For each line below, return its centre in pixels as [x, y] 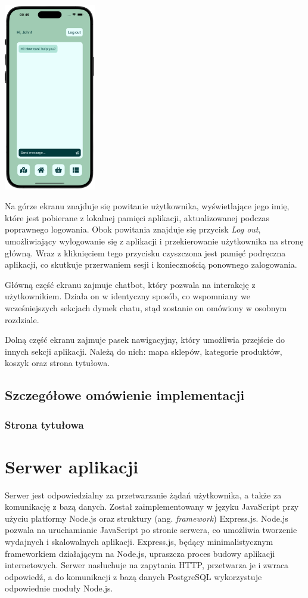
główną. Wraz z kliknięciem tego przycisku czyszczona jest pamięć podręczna [145, 252]
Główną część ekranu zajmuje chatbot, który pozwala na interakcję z [130, 284]
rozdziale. [22, 319]
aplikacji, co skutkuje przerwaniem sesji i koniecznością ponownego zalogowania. [151, 264]
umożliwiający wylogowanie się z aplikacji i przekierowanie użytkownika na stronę [154, 241]
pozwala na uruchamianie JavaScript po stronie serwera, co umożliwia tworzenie [151, 530]
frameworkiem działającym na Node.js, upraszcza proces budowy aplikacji [140, 553]
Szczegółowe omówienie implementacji [125, 395]
